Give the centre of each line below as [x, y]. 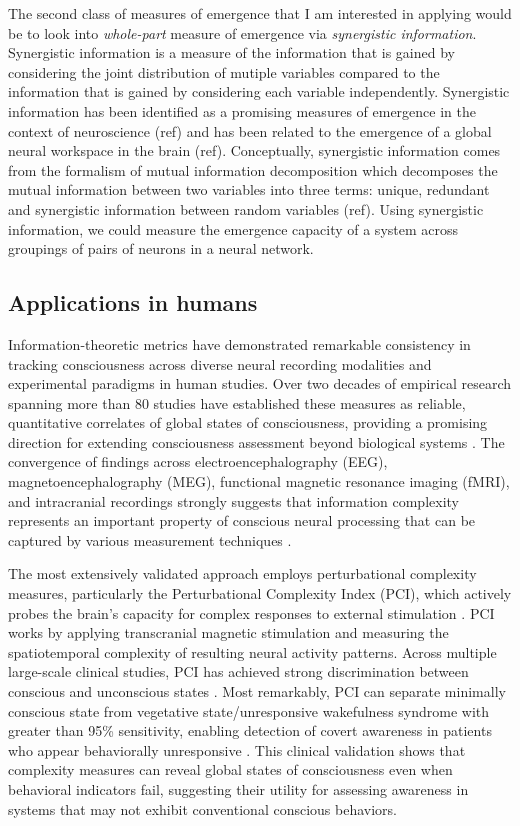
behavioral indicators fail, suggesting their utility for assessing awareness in [238, 788]
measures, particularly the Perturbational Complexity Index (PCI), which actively [260, 593]
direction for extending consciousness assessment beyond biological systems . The [256, 441]
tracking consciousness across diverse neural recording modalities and [220, 363]
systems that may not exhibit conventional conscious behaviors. [202, 808]
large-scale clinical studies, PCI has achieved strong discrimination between [238, 671]
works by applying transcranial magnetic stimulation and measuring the [228, 632]
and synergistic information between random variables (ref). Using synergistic [246, 208]
